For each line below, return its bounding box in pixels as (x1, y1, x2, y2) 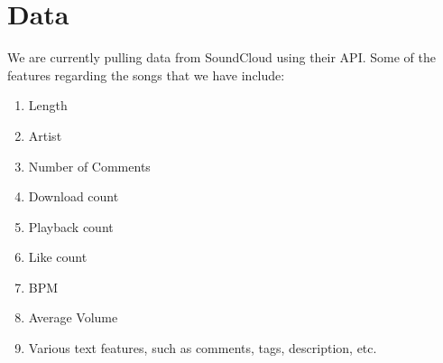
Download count (28, 187, 119, 206)
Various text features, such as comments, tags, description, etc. (28, 339, 377, 358)
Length (28, 96, 68, 115)
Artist (28, 126, 62, 144)
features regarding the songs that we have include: (7, 65, 285, 84)
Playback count (28, 217, 114, 236)
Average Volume (28, 308, 118, 327)
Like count (28, 247, 88, 266)
